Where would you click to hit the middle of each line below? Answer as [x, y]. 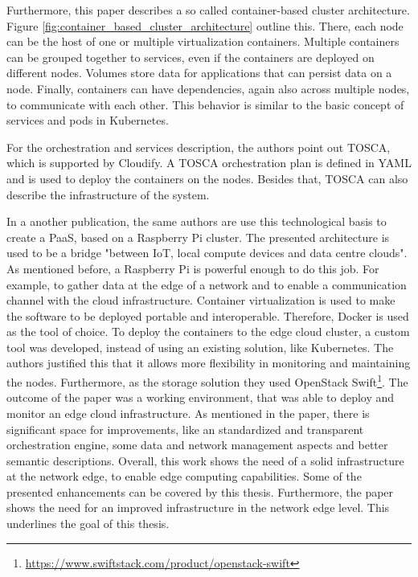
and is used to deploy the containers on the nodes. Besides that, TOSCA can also [207, 178]
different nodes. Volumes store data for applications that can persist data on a [199, 73]
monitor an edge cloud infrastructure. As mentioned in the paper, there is [188, 413]
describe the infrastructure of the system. [108, 194]
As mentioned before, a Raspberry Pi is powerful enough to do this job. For [193, 268]
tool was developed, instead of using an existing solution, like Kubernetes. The [200, 347]
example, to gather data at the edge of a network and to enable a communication [207, 284]
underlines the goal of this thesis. [88, 524]
